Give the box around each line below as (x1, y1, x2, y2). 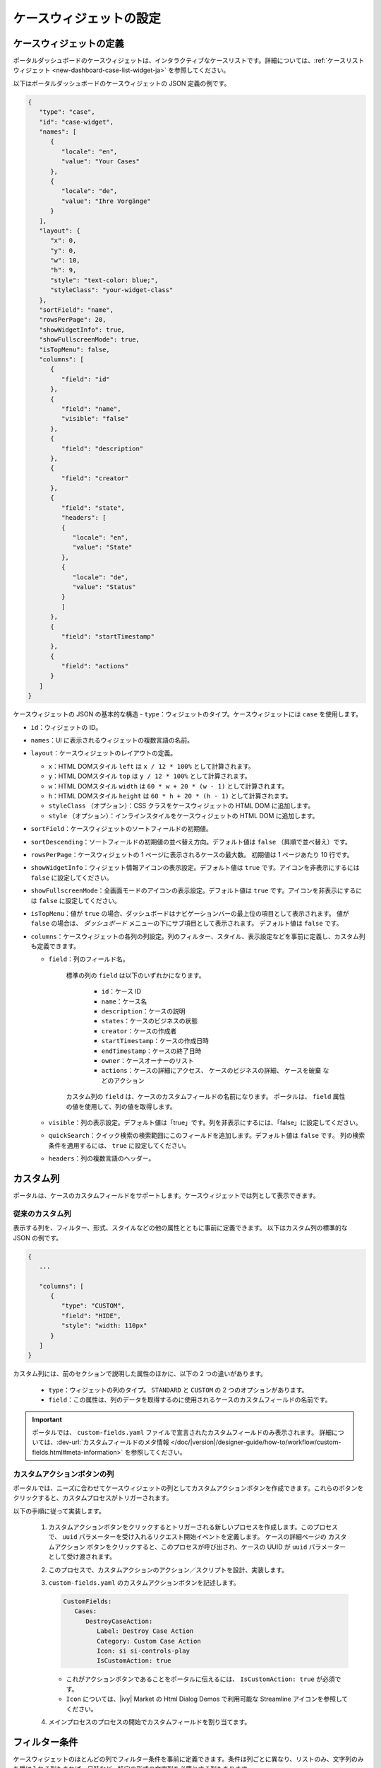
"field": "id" (61, 375, 111, 383)
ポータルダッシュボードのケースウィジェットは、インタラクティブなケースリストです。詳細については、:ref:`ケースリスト (13, 57, 365, 65)
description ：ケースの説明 (101, 1007, 186, 1016)
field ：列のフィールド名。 (48, 955, 129, 963)
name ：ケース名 (101, 997, 147, 1006)
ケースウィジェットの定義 (13, 37, 124, 50)
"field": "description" (61, 444, 144, 453)
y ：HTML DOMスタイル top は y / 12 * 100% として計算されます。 (48, 772, 251, 781)
